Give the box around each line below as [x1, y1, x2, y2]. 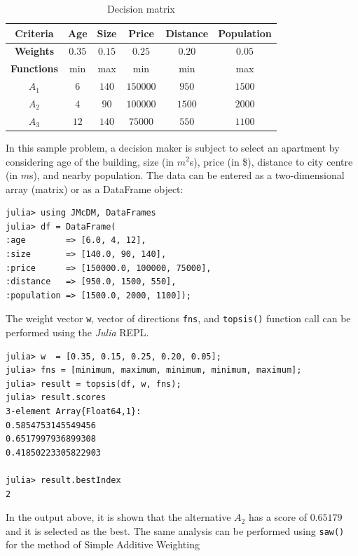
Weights [14, 44, 55, 58]
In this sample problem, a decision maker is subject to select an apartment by [6, 140, 340, 154]
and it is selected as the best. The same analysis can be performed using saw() [6, 523, 345, 538]
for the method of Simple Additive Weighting [6, 537, 200, 552]
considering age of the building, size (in [6, 154, 174, 168]
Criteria [15, 25, 54, 40]
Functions [11, 61, 58, 76]
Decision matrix [106, 1, 175, 15]
